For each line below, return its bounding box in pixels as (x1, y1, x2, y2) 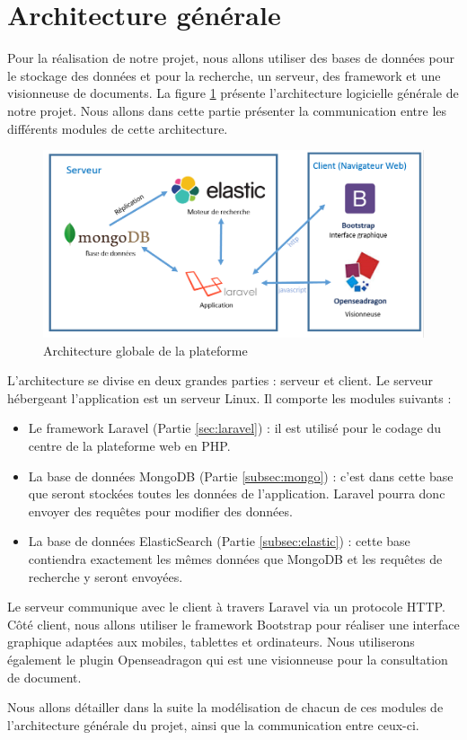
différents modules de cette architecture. (7, 119, 228, 137)
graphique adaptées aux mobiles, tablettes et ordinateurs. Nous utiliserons (7, 632, 415, 651)
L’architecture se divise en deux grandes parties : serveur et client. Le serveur (7, 371, 433, 390)
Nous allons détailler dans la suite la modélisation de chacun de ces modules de (7, 698, 444, 717)
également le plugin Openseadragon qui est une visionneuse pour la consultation (7, 649, 448, 668)
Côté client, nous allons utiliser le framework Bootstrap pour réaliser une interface (7, 614, 460, 633)
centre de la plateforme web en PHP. (28, 436, 231, 454)
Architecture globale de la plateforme (43, 340, 248, 359)
